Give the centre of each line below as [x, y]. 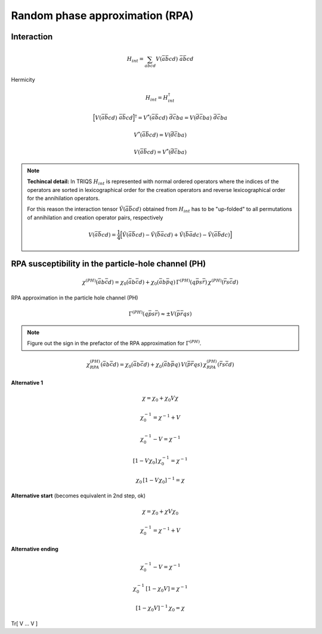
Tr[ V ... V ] [24, 624]
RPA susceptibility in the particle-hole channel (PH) [109, 264]
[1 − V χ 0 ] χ [147, 462]
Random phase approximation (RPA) [102, 16]
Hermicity [23, 80]
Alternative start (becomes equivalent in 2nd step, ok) [78, 496]
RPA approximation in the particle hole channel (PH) [75, 298]
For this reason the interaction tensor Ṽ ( [76, 209]
